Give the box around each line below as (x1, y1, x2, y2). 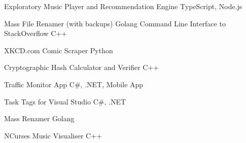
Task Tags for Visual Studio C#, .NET (4, 96, 126, 106)
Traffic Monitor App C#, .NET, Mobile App (4, 79, 144, 89)
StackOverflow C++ (4, 28, 67, 39)
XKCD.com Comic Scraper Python (4, 45, 113, 55)
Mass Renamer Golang (4, 113, 75, 124)
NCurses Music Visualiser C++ (4, 130, 102, 140)
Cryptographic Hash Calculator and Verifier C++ (4, 62, 159, 73)
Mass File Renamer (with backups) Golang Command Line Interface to (4, 18, 226, 28)
